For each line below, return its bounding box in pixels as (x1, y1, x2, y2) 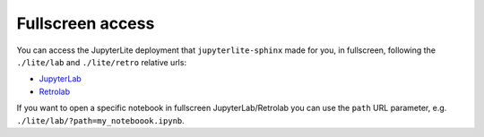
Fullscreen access (16, 13, 155, 33)
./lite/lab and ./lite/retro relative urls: (16, 56, 187, 67)
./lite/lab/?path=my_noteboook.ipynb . (16, 115, 186, 125)
